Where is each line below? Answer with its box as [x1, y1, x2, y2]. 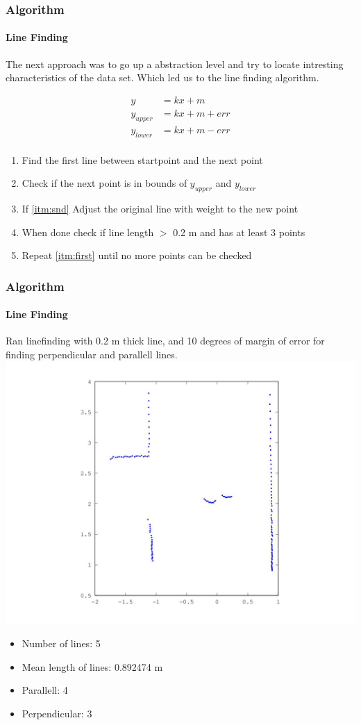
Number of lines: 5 [22, 636, 101, 651]
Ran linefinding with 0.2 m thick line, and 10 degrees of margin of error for [6, 333, 325, 348]
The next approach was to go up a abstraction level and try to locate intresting [6, 56, 344, 71]
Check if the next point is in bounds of [22, 176, 187, 190]
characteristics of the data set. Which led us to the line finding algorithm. [6, 70, 319, 85]
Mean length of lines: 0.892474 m [22, 659, 163, 674]
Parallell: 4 [22, 683, 68, 697]
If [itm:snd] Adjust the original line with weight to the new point [22, 201, 299, 215]
